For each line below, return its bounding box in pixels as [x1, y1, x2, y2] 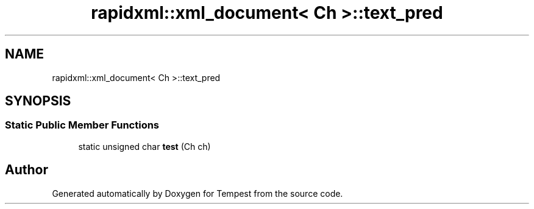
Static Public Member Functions [5, 119, 160, 132]
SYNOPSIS [5, 93, 71, 109]
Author [5, 162, 48, 178]
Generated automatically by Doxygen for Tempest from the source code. [52, 188, 343, 199]
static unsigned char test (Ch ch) [78, 141, 211, 152]
